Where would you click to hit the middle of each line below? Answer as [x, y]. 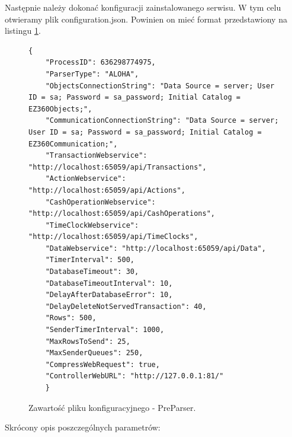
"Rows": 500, [71, 318]
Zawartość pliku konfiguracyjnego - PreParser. [112, 407]
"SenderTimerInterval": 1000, [105, 330]
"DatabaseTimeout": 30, [92, 272]
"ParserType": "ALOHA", [92, 74]
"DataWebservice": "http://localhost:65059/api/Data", [155, 248]
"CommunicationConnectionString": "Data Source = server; [162, 121]
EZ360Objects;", [60, 109]
